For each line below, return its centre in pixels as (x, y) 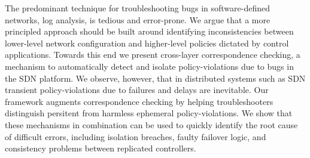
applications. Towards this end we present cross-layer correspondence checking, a (153, 55)
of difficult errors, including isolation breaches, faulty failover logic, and (136, 136)
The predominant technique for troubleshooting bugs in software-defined (137, 8)
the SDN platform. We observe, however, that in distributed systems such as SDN (155, 78)
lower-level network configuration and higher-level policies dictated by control (147, 43)
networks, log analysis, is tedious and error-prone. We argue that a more (138, 19)
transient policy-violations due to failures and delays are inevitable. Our (137, 90)
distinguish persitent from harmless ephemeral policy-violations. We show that (149, 113)
